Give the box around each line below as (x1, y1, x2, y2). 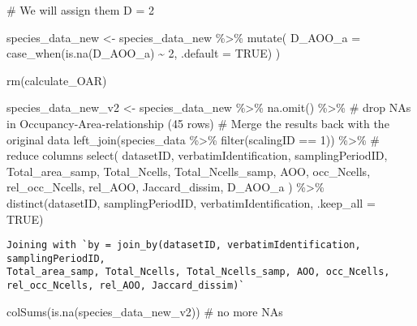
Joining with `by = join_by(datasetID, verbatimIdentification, (6, 239, 361, 251)
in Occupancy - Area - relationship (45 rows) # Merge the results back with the (6, 114, 389, 131)
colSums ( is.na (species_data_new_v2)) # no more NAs (6, 302, 283, 320)
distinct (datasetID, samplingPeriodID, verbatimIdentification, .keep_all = (6, 194, 376, 211)
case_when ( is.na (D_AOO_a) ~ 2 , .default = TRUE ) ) (6, 45, 281, 62)
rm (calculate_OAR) (6, 71, 107, 88)
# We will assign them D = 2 (6, 2, 154, 18)
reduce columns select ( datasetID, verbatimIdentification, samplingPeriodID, (6, 147, 388, 164)
